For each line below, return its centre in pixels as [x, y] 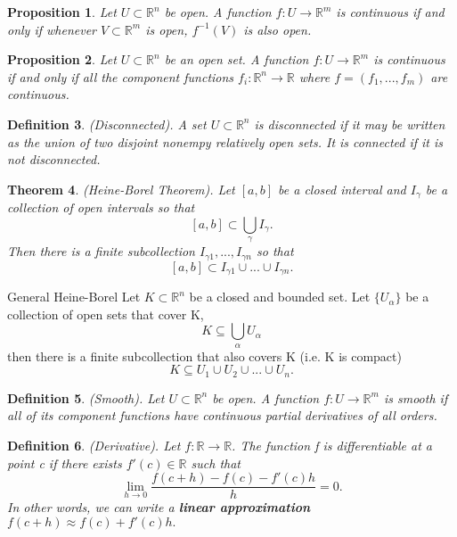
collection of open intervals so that [101, 207]
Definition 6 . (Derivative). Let [94, 445]
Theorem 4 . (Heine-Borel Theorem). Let [121, 189]
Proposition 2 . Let [62, 59]
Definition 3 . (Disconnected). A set [107, 124]
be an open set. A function [237, 59]
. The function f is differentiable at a [332, 445]
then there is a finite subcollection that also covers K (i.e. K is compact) [204, 355]
